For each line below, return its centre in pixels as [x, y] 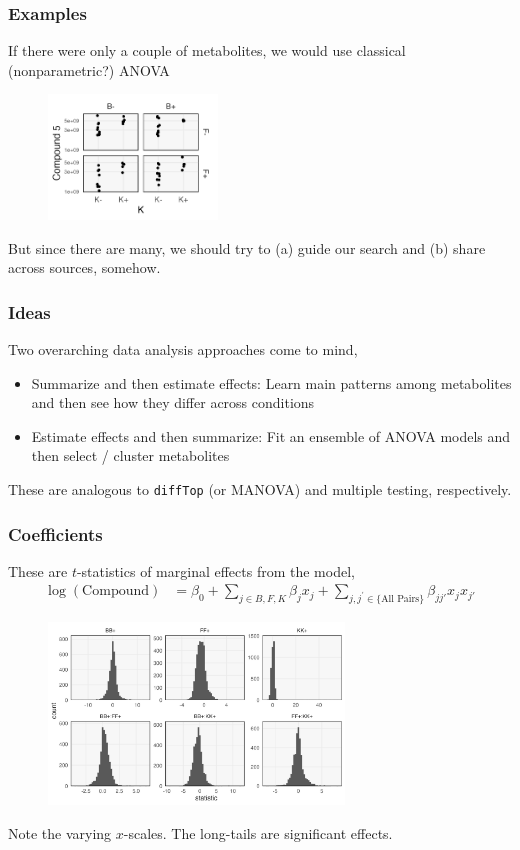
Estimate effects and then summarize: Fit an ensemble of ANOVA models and [271, 435]
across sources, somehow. [84, 267]
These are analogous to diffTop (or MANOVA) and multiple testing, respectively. [260, 489]
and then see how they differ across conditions [173, 402]
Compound [116, 591]
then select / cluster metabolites [130, 455]
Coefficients [55, 533]
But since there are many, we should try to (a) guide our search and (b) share [247, 247]
